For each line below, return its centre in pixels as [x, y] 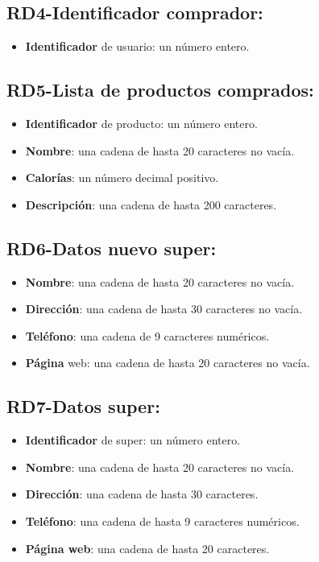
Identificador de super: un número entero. [133, 440]
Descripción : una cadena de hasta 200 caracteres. [151, 204]
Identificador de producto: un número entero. [141, 123]
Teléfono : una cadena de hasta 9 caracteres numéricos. [162, 521]
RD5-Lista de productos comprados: [160, 90]
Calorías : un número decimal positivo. [122, 178]
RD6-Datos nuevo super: [112, 248]
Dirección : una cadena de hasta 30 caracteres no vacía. [164, 309]
